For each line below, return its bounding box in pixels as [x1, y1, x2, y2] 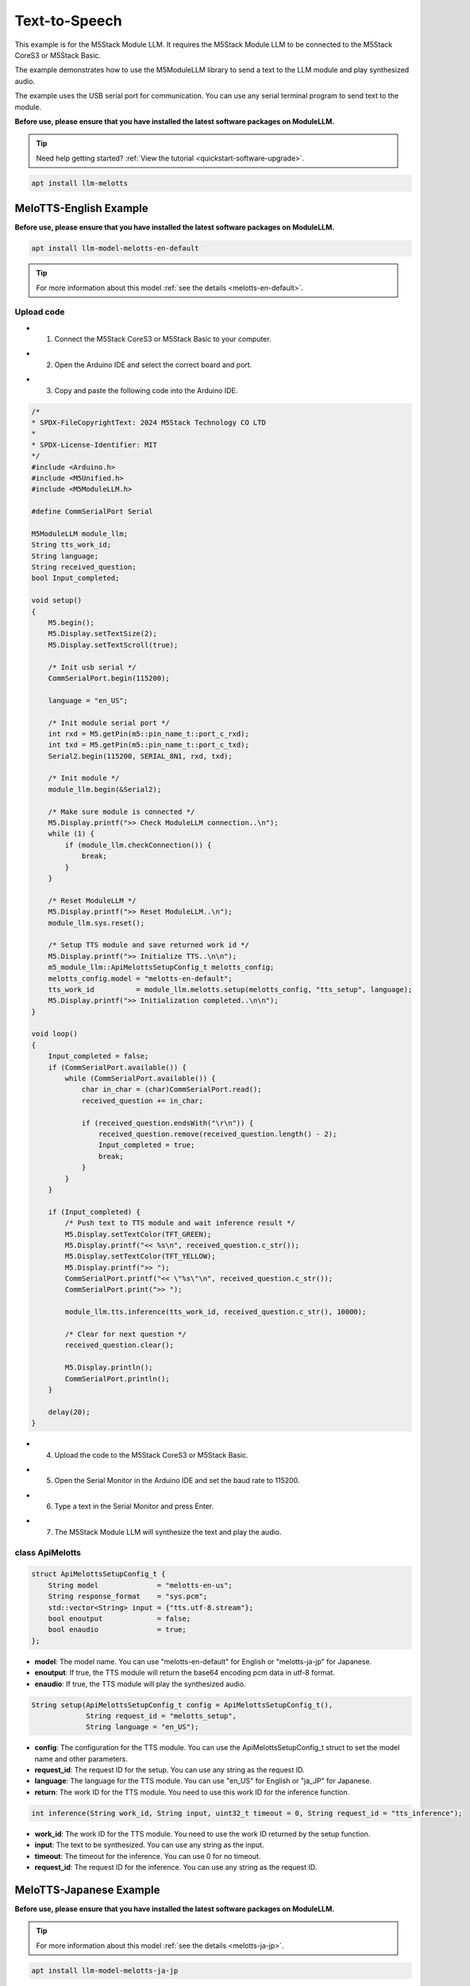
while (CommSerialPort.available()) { [64, 1074, 216, 1084]
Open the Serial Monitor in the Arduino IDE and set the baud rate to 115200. [54, 1476, 300, 1486]
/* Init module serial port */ [48, 718, 170, 727]
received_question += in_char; [81, 1096, 204, 1105]
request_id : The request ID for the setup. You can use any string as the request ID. [34, 1765, 305, 1775]
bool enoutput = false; [48, 1613, 191, 1623]
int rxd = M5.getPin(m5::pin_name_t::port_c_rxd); [48, 729, 249, 738]
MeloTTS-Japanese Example [14, 1883, 160, 1896]
